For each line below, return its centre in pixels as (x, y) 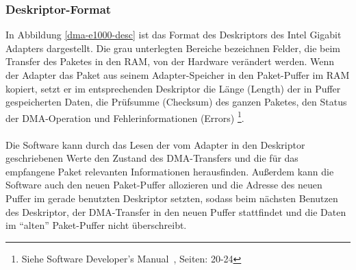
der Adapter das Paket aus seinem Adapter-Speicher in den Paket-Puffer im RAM (178, 75)
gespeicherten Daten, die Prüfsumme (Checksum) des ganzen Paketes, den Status (176, 102)
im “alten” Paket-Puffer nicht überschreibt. (96, 225)
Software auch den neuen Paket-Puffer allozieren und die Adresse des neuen (164, 185)
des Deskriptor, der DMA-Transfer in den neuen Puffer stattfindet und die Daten (176, 211)
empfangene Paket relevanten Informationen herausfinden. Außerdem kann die (170, 171)
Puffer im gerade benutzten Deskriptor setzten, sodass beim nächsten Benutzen (172, 198)
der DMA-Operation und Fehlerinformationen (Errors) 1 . (125, 116)
